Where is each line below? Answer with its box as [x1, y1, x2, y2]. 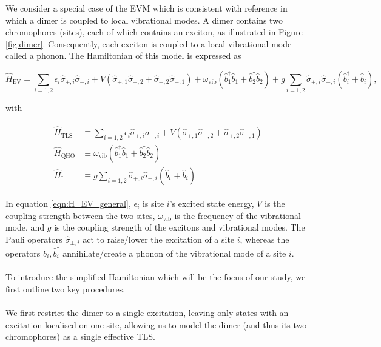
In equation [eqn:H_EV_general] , [5, 197, 131, 210]
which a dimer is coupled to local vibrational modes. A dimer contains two [5, 13, 283, 26]
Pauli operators [5, 232, 62, 245]
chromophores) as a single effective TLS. [5, 330, 156, 343]
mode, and [5, 221, 45, 234]
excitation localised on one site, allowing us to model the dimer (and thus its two [5, 318, 307, 331]
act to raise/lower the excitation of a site [83, 232, 235, 245]
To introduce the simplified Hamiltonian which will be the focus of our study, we [5, 271, 306, 283]
